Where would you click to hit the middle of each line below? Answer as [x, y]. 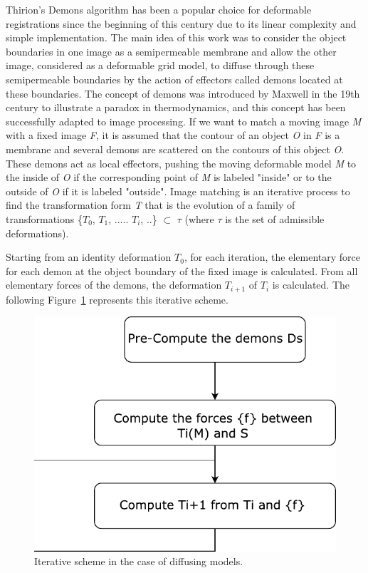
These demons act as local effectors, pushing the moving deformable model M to [181, 163]
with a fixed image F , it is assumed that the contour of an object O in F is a [173, 135]
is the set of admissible [275, 218]
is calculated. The [311, 285]
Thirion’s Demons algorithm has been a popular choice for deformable [159, 9]
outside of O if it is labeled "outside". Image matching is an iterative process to [178, 191]
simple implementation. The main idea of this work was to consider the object [176, 37]
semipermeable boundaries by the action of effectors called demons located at [174, 79]
